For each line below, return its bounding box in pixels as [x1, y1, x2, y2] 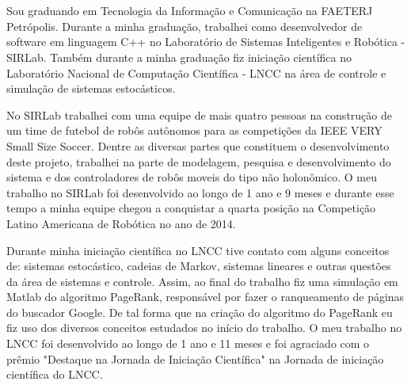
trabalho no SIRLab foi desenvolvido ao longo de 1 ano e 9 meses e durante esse [6, 184, 394, 200]
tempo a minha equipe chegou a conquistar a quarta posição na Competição [6, 200, 376, 216]
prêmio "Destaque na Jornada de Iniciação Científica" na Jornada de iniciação [6, 350, 384, 367]
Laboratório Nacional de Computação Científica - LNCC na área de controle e [6, 64, 386, 81]
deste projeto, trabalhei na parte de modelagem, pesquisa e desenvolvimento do [6, 153, 391, 170]
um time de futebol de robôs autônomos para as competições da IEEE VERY [6, 122, 382, 139]
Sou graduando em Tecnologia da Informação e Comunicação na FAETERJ [6, 2, 373, 19]
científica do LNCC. [6, 366, 103, 383]
